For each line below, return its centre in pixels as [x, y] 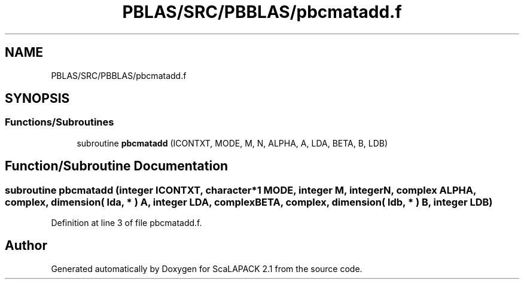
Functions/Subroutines [60, 122]
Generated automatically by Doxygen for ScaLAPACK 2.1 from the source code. [207, 268]
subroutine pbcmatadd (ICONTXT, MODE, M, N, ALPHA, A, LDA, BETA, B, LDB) [232, 143]
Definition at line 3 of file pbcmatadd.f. [127, 223]
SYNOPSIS [37, 99]
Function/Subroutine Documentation [117, 166]
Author [26, 246]
